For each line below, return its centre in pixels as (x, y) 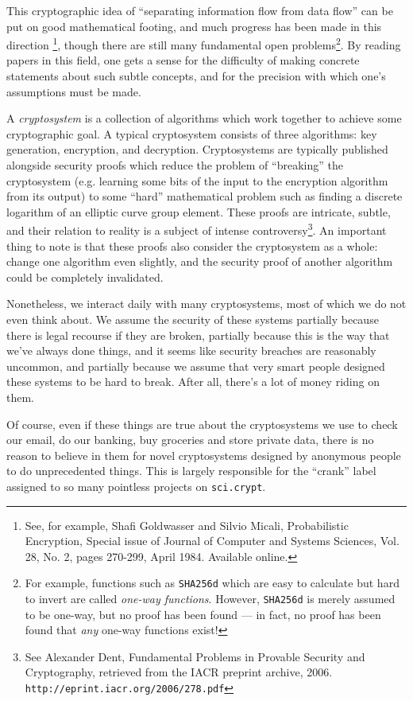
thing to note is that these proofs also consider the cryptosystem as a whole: (192, 245)
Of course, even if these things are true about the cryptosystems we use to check (202, 424)
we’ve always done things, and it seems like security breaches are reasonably (191, 350)
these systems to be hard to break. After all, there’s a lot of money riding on (193, 382)
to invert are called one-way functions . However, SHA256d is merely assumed (210, 599)
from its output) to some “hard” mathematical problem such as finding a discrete (205, 196)
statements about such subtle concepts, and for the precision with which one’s (196, 76)
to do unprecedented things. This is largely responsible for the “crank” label (191, 471)
